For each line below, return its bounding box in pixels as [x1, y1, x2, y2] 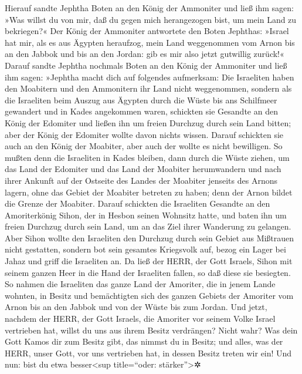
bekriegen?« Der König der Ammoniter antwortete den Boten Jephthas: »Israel [5, 25, 289, 37]
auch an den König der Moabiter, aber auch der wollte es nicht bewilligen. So [5, 140, 283, 152]
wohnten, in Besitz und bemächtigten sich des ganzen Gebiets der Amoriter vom [5, 289, 294, 301]
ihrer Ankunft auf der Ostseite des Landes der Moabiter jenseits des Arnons [5, 174, 277, 186]
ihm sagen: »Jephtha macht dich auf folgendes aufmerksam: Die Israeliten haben [5, 70, 294, 83]
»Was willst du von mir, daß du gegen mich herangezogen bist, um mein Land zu [5, 13, 297, 25]
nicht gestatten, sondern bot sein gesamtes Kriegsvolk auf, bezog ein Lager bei [5, 243, 286, 255]
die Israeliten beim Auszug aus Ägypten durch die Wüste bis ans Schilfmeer [5, 93, 277, 106]
